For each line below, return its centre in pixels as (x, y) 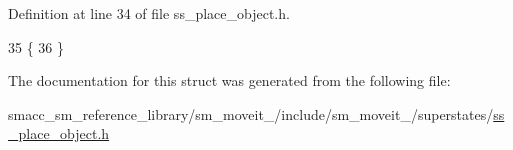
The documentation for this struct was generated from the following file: (229, 80)
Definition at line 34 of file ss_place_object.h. (149, 13)
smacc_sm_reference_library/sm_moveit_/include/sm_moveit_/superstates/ (251, 113)
